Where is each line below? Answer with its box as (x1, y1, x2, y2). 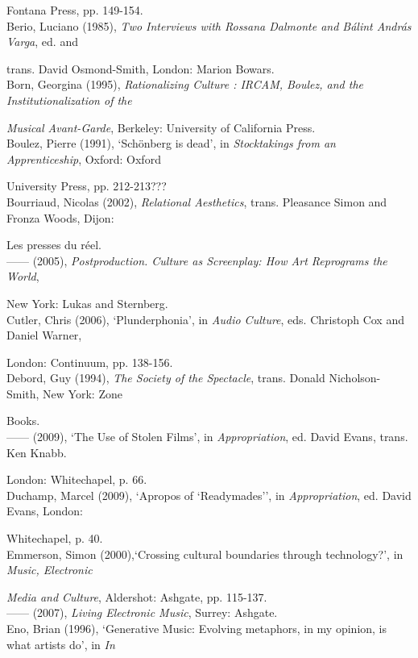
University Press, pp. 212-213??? (6, 177, 167, 194)
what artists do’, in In (6, 635, 115, 652)
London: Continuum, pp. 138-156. (6, 353, 173, 370)
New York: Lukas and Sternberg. (6, 294, 168, 311)
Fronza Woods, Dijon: (6, 209, 114, 226)
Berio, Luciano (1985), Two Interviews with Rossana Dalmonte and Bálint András (6, 17, 412, 34)
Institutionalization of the (6, 91, 132, 108)
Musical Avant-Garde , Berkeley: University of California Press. (6, 119, 316, 135)
